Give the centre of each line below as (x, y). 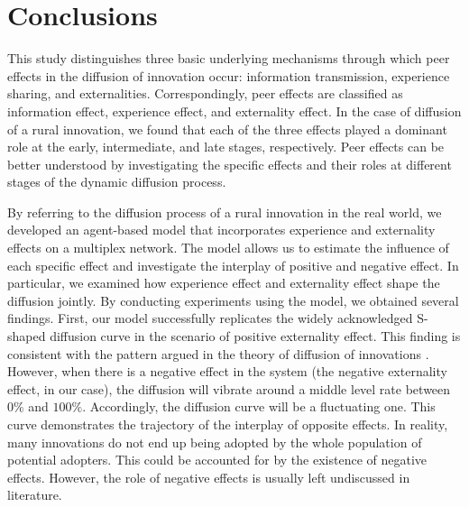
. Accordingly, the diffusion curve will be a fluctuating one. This (259, 406)
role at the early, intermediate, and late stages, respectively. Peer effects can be (226, 147)
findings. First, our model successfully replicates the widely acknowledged (210, 318)
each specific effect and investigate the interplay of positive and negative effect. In (233, 265)
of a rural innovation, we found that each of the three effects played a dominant (227, 129)
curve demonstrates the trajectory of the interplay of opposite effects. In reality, (228, 424)
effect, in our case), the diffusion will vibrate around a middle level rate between (229, 388)
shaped (27, 336)
